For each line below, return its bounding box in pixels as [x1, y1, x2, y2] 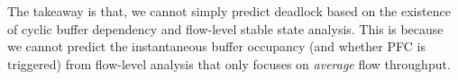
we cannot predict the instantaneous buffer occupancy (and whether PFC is [7, 37, 426, 56]
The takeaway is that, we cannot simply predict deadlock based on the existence [7, 2, 451, 20]
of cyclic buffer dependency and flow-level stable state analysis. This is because [7, 19, 444, 38]
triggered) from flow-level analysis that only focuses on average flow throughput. [7, 54, 451, 73]
